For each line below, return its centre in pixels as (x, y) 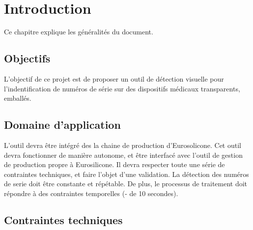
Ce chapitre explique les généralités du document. (79, 32)
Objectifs (27, 58)
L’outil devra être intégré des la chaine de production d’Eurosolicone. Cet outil (123, 145)
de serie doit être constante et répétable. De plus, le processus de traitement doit (126, 184)
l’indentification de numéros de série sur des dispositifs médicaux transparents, (122, 88)
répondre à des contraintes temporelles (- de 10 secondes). (91, 193)
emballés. (18, 98)
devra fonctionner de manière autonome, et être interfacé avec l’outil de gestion (123, 155)
